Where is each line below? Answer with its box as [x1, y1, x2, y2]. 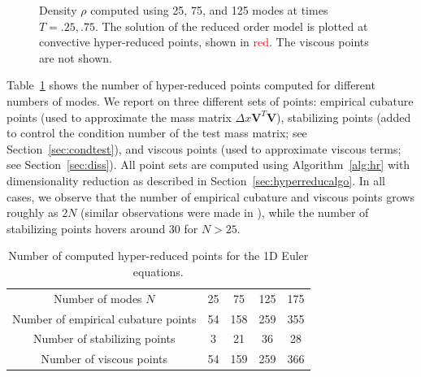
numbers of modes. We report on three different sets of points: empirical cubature [7, 92, 414, 109]
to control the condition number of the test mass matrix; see [7, 124, 307, 141]
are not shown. [39, 49, 112, 66]
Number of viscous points [41, 350, 167, 367]
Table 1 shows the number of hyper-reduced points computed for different [7, 76, 375, 93]
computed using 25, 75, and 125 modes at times [90, 2, 328, 18]
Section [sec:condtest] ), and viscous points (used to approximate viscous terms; [7, 140, 401, 157]
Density [39, 2, 77, 18]
